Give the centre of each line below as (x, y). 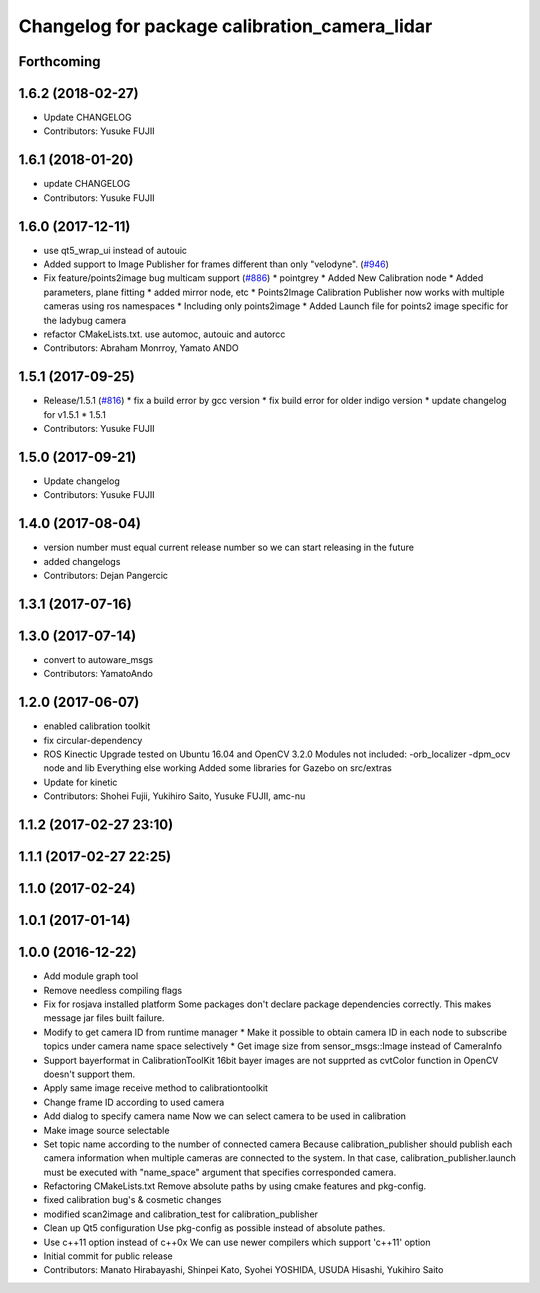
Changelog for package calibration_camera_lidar (225, 26)
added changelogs (82, 561)
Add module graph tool (91, 976)
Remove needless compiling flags (113, 990)
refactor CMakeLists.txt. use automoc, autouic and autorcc (164, 334)
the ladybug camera (85, 320)
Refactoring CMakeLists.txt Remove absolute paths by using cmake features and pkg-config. (235, 1186)
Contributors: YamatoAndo (98, 674)
